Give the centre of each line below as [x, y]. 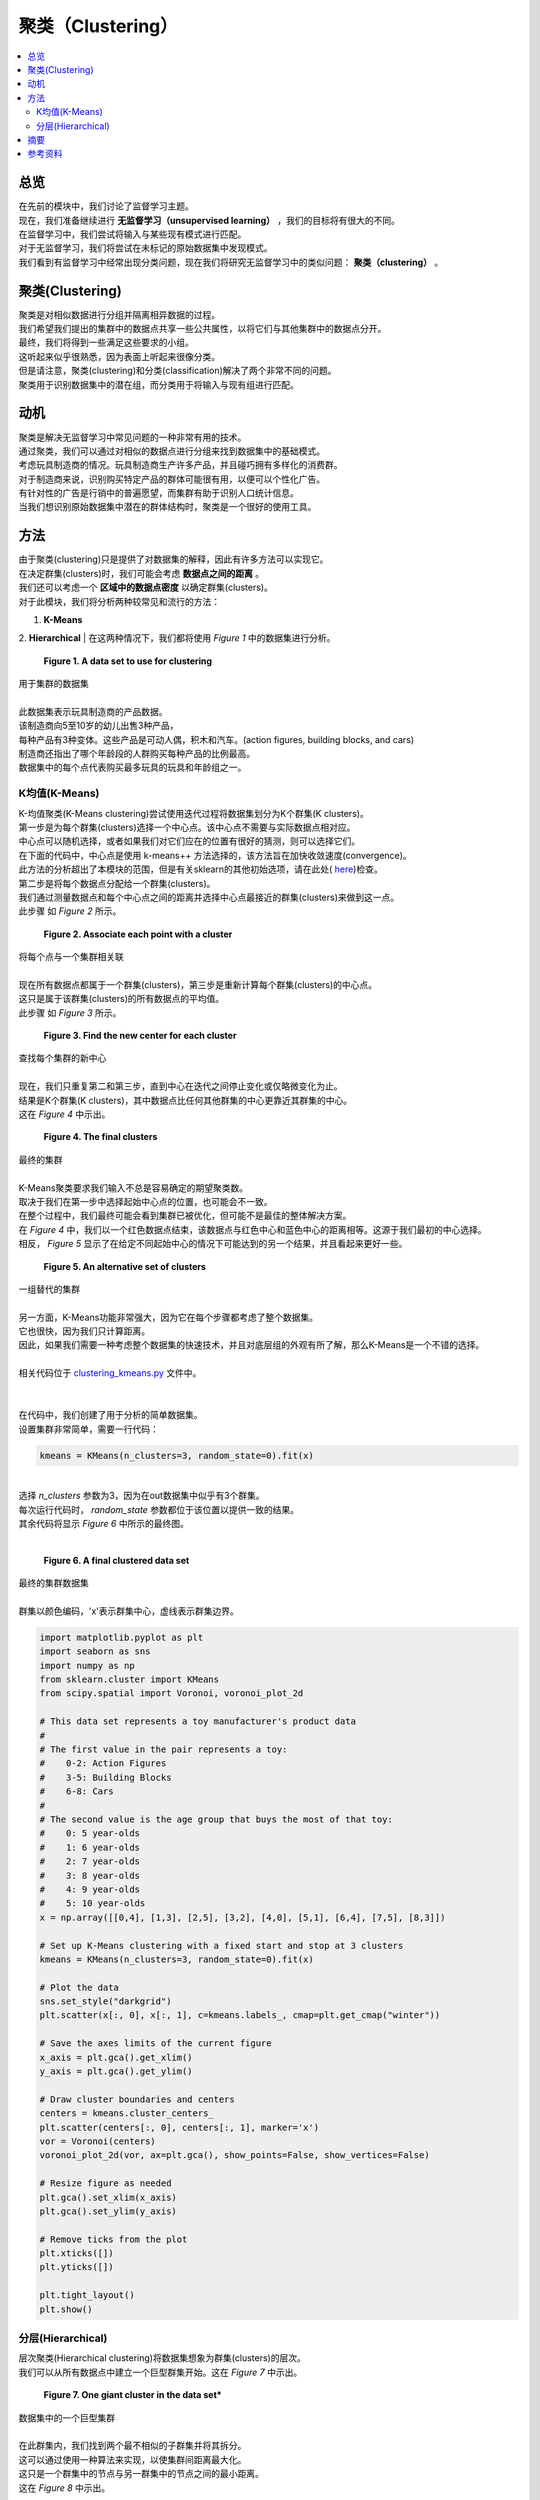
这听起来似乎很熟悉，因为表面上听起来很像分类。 [119, 356]
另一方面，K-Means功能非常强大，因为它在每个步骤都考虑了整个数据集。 [168, 1317]
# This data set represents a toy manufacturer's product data [198, 1721]
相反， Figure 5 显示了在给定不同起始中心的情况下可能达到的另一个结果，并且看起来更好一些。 [213, 1244]
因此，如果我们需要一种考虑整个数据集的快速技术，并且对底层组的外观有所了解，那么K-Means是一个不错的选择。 [251, 1345]
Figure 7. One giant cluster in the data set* [132, 2395]
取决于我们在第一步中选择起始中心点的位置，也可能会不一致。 [145, 1201]
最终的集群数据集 [53, 1583]
